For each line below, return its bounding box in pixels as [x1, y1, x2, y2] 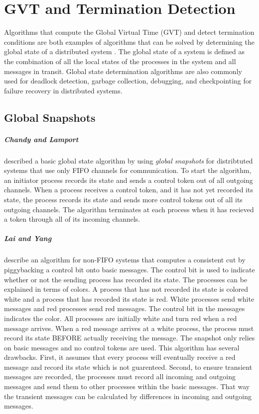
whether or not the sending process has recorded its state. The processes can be [4, 274, 248, 284]
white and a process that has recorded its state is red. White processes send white [4, 293, 255, 304]
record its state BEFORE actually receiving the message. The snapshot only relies [4, 332, 255, 343]
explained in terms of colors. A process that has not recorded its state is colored [4, 284, 249, 294]
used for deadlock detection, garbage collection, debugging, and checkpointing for [4, 76, 252, 86]
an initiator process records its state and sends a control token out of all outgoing [4, 174, 253, 185]
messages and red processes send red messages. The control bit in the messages [4, 303, 245, 314]
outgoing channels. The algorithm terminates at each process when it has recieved [4, 204, 254, 214]
